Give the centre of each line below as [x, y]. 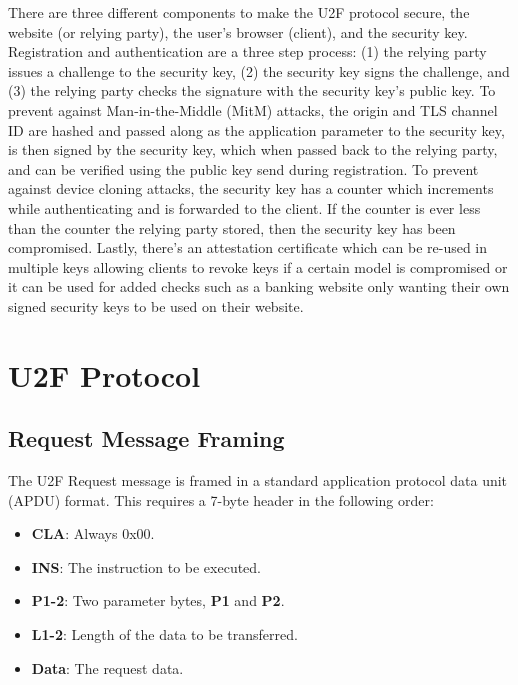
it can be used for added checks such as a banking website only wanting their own [259, 286]
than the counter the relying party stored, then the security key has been [232, 227]
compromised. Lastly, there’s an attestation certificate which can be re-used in [248, 247]
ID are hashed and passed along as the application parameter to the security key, [256, 129]
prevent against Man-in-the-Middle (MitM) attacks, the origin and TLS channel [253, 109]
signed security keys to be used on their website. [156, 305]
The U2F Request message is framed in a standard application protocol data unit [258, 480]
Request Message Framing [146, 438]
